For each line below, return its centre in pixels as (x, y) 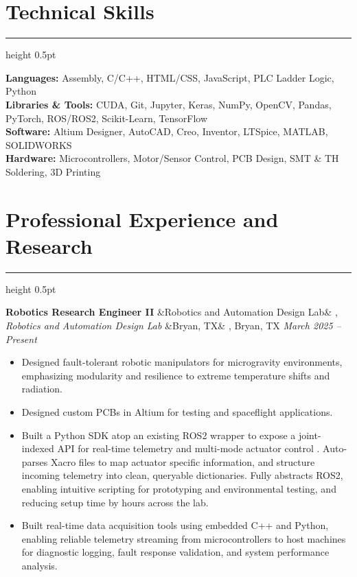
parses (35, 461)
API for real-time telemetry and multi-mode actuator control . (188, 448)
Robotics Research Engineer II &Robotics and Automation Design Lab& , (172, 312)
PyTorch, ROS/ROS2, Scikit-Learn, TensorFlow (107, 118)
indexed (38, 448)
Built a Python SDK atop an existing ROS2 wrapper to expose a (159, 435)
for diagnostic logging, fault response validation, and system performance (175, 552)
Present (21, 339)
